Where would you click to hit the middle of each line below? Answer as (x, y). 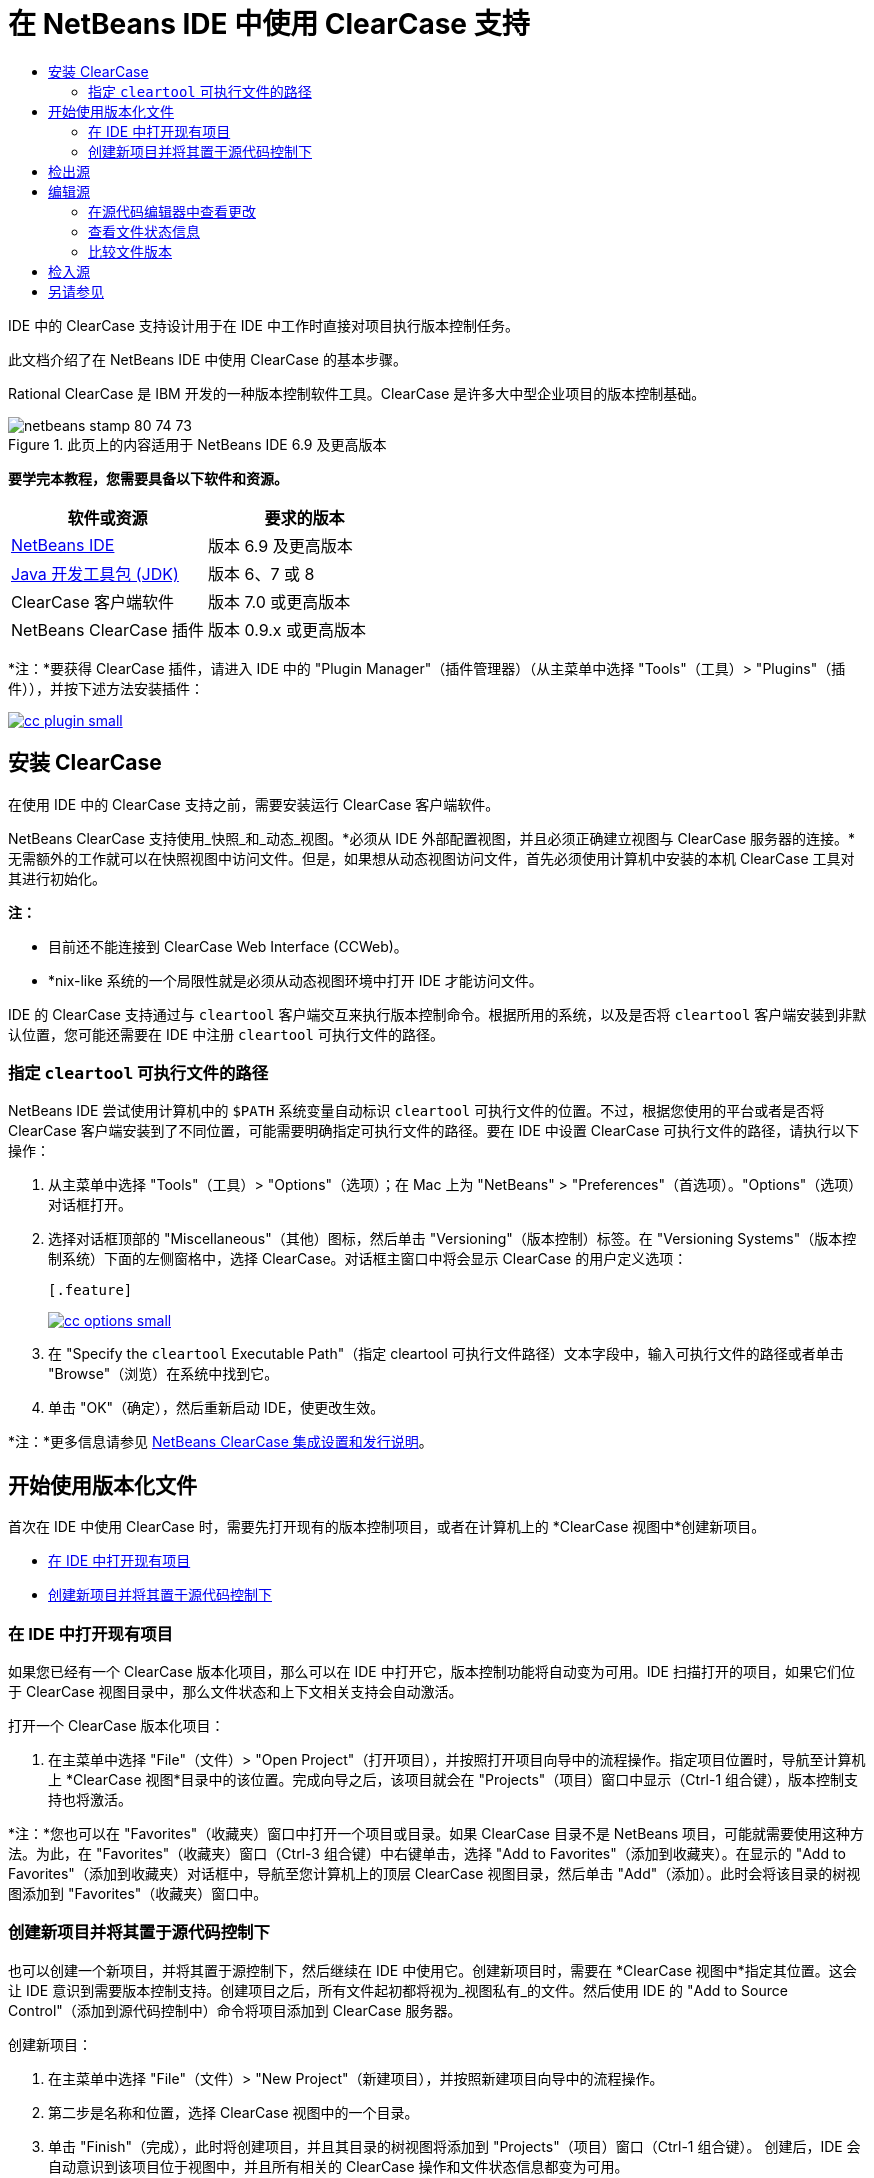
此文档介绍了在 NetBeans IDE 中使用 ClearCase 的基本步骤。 (207, 359)
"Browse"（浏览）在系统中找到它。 (163, 1374)
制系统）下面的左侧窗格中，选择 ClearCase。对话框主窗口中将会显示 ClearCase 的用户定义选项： (368, 1259)
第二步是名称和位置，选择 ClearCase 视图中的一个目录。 (233, 2112)
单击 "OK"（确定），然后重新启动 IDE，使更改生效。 (216, 1408)
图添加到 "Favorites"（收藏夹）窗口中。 (138, 1893)
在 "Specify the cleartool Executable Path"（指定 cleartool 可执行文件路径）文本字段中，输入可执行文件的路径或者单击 (446, 1354)
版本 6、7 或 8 (261, 573)
